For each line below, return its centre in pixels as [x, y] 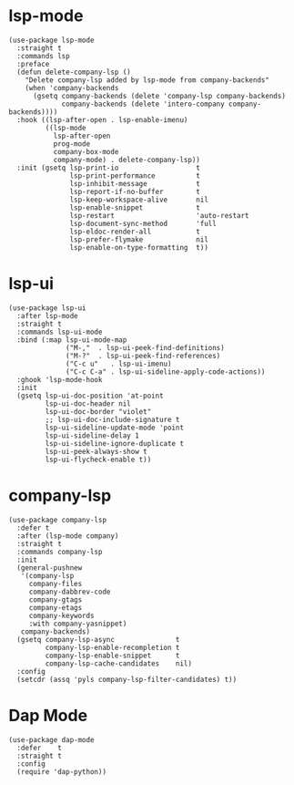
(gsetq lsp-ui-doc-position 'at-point [91, 396]
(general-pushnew [50, 568]
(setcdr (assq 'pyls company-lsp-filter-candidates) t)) [127, 679]
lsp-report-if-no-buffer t [135, 191]
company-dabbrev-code [70, 592]
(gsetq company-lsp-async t [98, 639]
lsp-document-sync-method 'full [143, 223]
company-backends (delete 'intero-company [143, 104]
